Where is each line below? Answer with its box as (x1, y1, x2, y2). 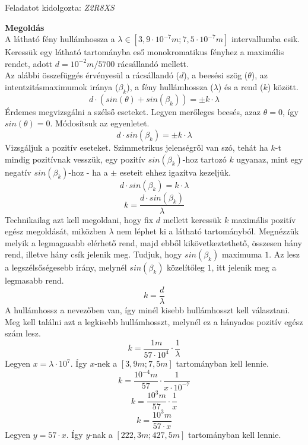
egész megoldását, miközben (5, 225, 106, 237)
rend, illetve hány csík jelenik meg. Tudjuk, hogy (5, 248, 182, 260)
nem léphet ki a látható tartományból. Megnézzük (116, 225, 299, 237)
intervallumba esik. (231, 33, 300, 45)
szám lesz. (5, 327, 41, 339)
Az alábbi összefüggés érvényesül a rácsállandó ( (5, 69, 180, 81)
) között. (267, 80, 299, 93)
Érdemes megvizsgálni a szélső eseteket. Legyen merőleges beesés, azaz (5, 105, 261, 117)
